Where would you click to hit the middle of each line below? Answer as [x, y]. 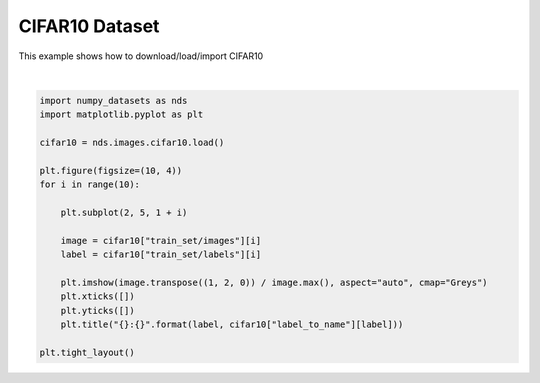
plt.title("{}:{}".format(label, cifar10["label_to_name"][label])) [232, 324]
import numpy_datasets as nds [113, 100]
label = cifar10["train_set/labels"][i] [161, 254]
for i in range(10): [89, 184]
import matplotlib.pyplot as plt [121, 114]
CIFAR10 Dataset [89, 26]
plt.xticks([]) [97, 296]
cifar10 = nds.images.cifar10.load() [132, 143]
